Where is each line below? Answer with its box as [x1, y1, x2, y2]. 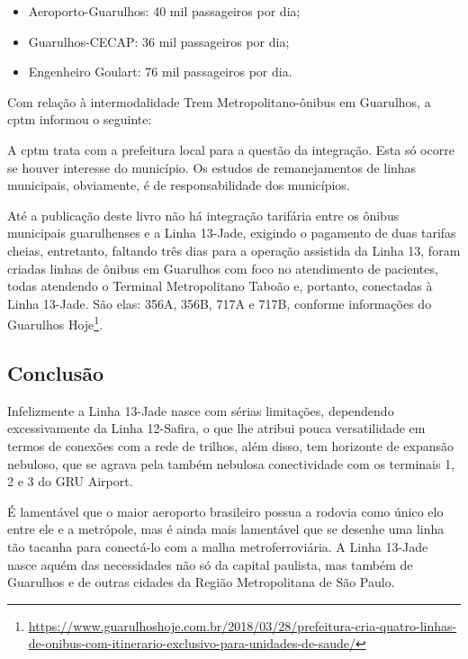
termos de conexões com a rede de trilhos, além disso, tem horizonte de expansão [7, 436, 454, 455]
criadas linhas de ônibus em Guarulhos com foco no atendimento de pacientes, [7, 258, 438, 277]
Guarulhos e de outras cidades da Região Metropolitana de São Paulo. [7, 573, 395, 591]
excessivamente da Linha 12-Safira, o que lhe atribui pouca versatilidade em [7, 419, 426, 438]
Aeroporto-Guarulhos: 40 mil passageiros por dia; [28, 2, 301, 20]
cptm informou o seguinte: [7, 110, 152, 129]
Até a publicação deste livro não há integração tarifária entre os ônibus [7, 205, 400, 224]
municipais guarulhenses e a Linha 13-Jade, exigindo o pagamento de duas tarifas [7, 223, 456, 242]
